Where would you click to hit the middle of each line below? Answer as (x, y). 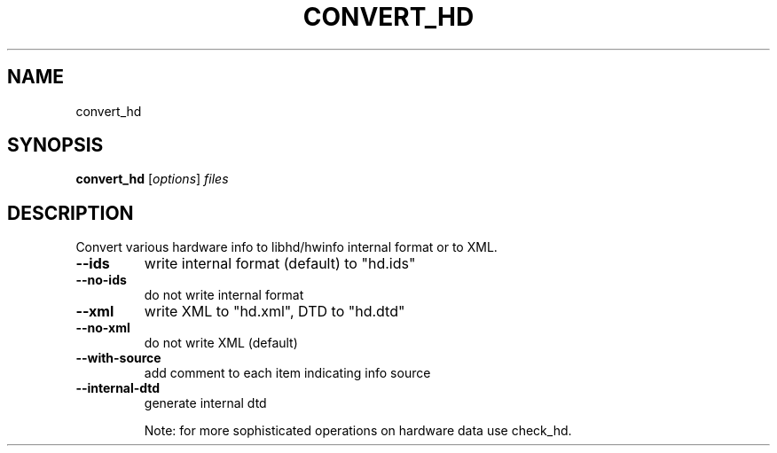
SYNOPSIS (55, 145)
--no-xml (103, 328)
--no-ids (101, 280)
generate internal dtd (205, 403)
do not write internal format (224, 295)
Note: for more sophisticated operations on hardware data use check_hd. (358, 431)
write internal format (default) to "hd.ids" (280, 264)
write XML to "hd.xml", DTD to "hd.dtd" (275, 312)
